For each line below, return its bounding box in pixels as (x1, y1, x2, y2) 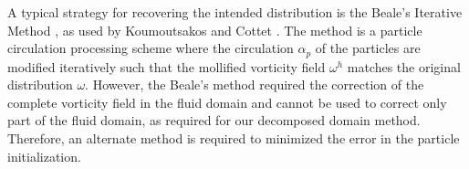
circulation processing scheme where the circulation (7, 38, 294, 58)
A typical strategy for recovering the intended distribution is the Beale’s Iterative (7, 3, 463, 21)
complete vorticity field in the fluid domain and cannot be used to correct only (7, 92, 447, 111)
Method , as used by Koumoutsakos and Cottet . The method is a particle (7, 20, 422, 39)
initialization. (7, 146, 81, 165)
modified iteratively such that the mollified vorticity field (7, 57, 326, 76)
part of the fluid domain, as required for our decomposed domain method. (7, 111, 421, 130)
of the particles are (315, 38, 421, 58)
